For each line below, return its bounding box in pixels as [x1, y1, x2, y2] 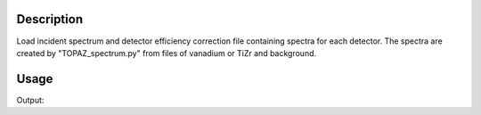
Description [16, 12, 84, 27]
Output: [16, 94, 45, 105]
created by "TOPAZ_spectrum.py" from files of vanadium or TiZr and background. [16, 47, 317, 58]
